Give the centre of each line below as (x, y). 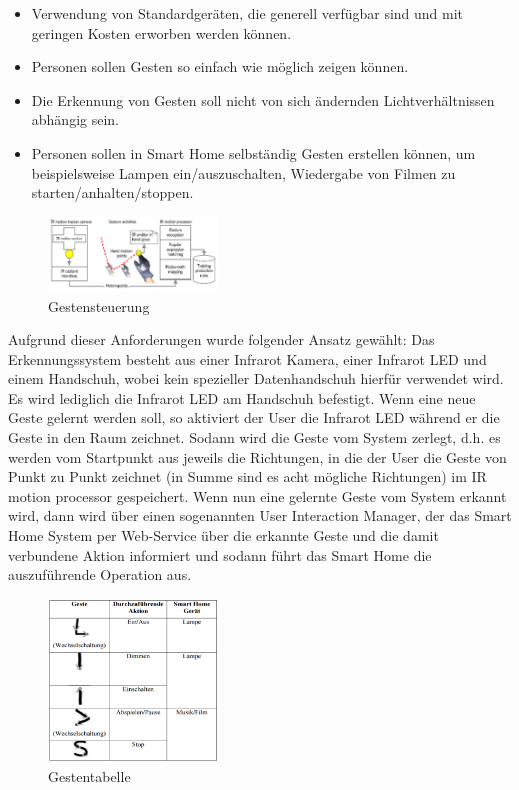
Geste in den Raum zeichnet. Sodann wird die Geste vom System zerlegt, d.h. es (254, 437)
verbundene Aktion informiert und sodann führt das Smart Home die (220, 554)
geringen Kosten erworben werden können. (161, 32)
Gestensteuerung (99, 305)
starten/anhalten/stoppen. (112, 192)
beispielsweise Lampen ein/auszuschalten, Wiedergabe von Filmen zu (243, 172)
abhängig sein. (75, 119)
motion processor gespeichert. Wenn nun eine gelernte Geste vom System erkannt (257, 495)
